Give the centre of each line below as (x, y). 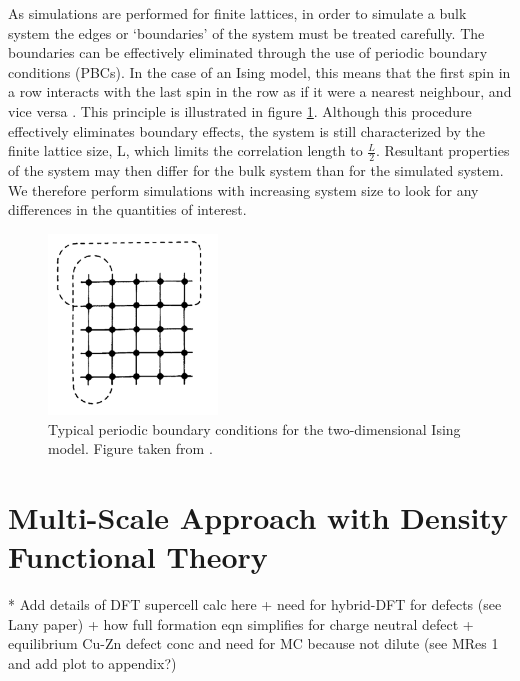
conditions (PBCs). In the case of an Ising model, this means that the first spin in (259, 71)
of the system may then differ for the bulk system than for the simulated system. (256, 169)
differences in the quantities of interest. (127, 209)
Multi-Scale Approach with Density (258, 516)
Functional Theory (138, 556)
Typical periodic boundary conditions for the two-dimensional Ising (254, 428)
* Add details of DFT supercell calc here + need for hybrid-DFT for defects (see (255, 604)
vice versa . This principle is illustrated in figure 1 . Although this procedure (240, 110)
